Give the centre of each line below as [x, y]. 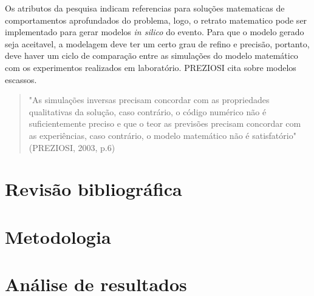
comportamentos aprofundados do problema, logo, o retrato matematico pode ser [156, 20]
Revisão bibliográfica [94, 189]
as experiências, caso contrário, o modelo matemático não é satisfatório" [162, 135]
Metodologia [58, 236]
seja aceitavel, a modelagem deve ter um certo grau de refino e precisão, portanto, [157, 43]
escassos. [21, 79]
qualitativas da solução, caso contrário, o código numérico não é [148, 111]
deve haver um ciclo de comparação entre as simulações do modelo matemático [152, 55]
